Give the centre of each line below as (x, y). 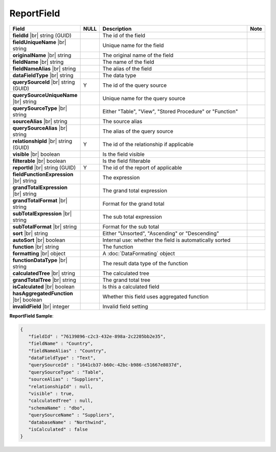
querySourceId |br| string (44, 82)
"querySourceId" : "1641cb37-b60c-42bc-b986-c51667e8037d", (105, 365)
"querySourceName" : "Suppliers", (72, 415)
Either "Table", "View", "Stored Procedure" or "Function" (170, 111)
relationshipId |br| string (42, 141)
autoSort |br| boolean (39, 240)
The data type (119, 75)
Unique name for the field (133, 45)
